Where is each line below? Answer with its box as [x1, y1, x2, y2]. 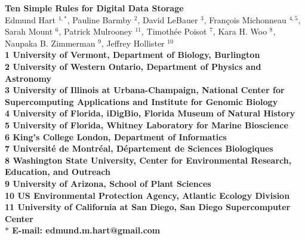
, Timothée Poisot [141, 25, 207, 38]
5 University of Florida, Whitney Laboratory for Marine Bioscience [5, 118, 288, 131]
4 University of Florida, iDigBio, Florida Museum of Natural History [5, 107, 295, 119]
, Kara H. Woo [212, 25, 267, 38]
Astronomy [5, 72, 51, 84]
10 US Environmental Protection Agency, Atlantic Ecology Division [5, 189, 290, 201]
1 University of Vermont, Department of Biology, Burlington [5, 48, 260, 61]
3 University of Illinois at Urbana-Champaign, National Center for [5, 84, 285, 96]
